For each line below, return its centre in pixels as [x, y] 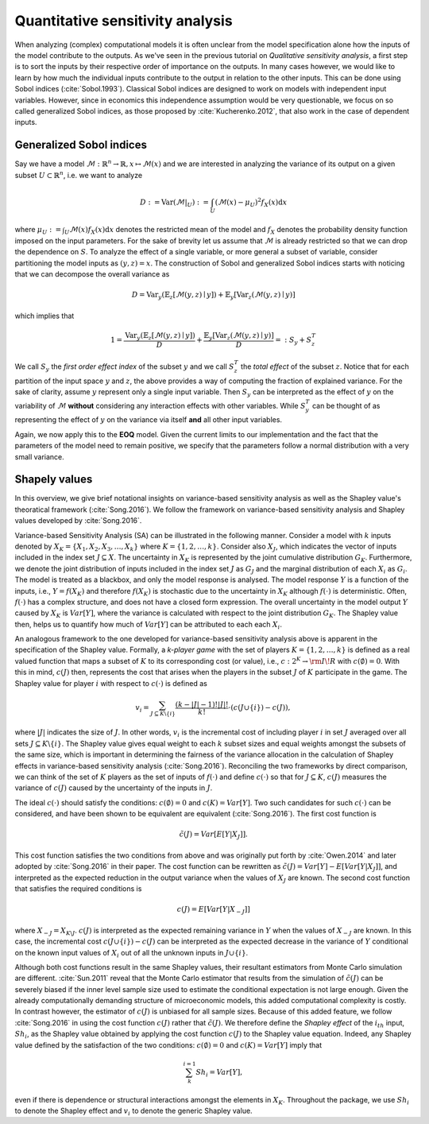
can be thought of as [346, 405]
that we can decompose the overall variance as [92, 274]
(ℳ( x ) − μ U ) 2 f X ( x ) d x [251, 202]
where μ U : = [38, 231]
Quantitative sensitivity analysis [124, 21]
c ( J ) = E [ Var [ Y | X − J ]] [213, 910]
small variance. [40, 456]
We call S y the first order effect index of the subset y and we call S [124, 367]
